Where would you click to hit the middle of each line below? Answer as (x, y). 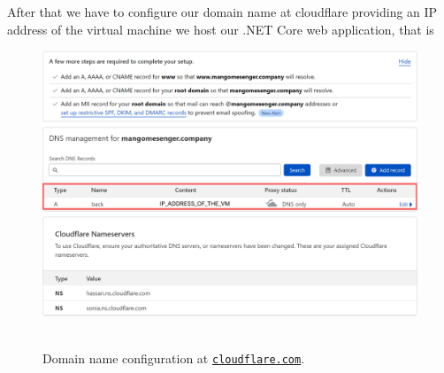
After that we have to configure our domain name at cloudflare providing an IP (222, 12)
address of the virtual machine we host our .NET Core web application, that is (221, 29)
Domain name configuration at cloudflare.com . (174, 358)
